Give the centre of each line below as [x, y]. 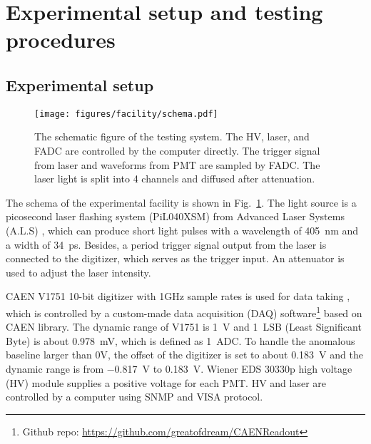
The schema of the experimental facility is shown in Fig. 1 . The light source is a [181, 202]
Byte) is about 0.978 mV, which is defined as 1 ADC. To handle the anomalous [181, 340]
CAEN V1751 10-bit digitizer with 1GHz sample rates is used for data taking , [178, 296]
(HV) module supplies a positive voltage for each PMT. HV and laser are [166, 382]
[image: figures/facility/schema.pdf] [126, 114]
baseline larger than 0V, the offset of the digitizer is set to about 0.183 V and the [184, 355]
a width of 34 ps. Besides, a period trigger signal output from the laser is [166, 244]
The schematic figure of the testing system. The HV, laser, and [172, 136]
